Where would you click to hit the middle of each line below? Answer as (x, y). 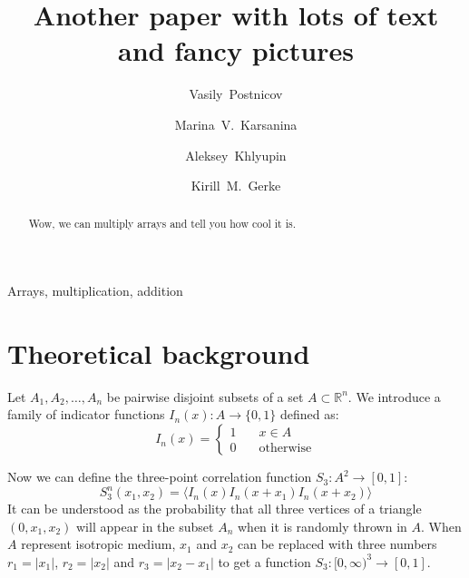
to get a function (264, 561)
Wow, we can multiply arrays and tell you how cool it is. (162, 224)
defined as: (309, 414)
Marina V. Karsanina (236, 124)
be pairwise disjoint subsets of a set (205, 396)
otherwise (285, 449)
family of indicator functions (86, 414)
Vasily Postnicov (236, 94)
